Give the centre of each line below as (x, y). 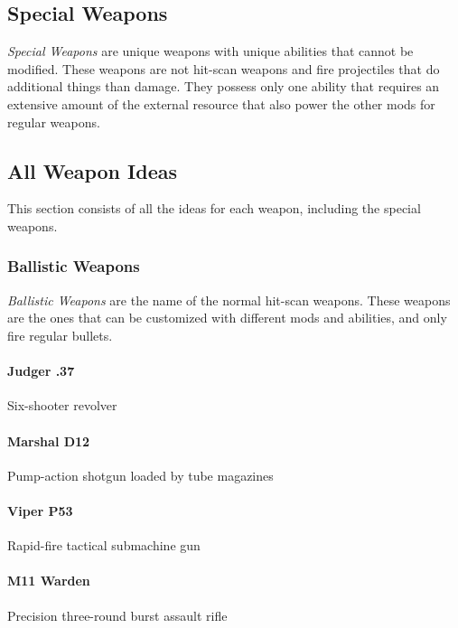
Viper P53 (40, 510)
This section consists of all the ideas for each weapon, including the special (214, 208)
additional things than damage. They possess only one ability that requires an (224, 86)
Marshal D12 (49, 441)
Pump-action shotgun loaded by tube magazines (140, 475)
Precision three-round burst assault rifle (117, 615)
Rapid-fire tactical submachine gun (104, 545)
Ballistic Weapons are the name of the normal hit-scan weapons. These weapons (229, 300)
